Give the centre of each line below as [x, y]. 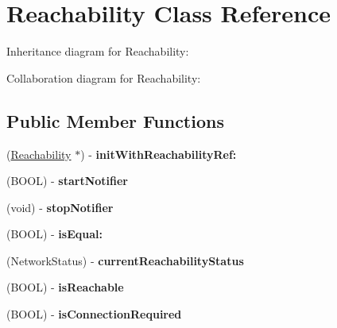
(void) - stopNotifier [60, 207]
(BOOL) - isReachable [65, 287]
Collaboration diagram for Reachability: [104, 77]
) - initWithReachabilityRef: [159, 154]
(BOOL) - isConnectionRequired [94, 314]
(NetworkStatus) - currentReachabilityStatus [125, 260]
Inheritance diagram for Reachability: [98, 51]
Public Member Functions [115, 120]
